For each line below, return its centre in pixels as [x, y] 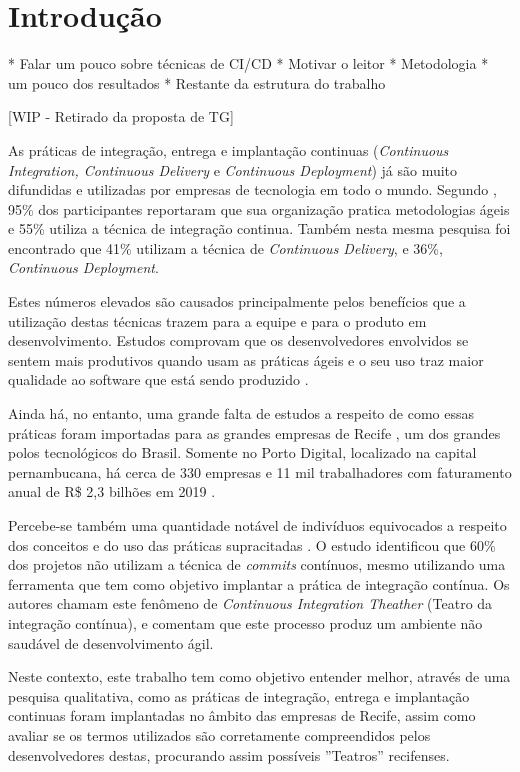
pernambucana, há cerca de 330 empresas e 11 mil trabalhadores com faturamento [260, 471]
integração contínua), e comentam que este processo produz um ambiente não [245, 622]
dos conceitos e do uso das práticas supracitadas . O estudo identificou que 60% [252, 544]
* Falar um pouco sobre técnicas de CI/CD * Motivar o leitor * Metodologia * [248, 63]
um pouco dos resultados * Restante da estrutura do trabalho [197, 82]
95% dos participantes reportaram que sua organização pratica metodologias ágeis [259, 208]
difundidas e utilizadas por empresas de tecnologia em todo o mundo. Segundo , [252, 189]
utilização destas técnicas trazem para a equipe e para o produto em [217, 320]
